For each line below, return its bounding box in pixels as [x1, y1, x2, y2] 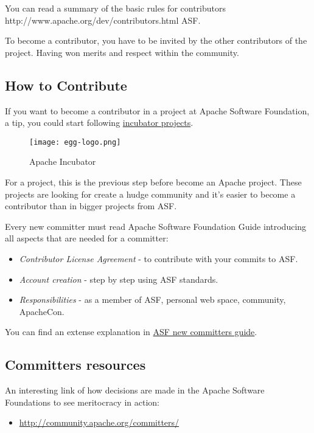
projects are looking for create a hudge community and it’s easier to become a [5, 187, 296, 200]
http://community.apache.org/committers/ [19, 416, 180, 429]
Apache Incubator [29, 155, 96, 168]
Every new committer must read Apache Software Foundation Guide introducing [5, 220, 307, 232]
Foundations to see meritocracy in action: [5, 395, 159, 408]
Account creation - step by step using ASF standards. [19, 272, 218, 285]
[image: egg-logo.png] [29, 137, 121, 147]
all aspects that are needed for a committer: [5, 232, 169, 244]
